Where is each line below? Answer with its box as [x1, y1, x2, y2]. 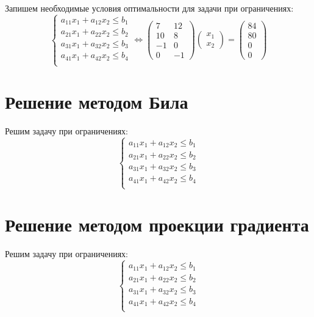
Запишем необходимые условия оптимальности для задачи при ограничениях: [5, 2, 294, 14]
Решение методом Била [5, 89, 188, 114]
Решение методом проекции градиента [5, 212, 309, 237]
